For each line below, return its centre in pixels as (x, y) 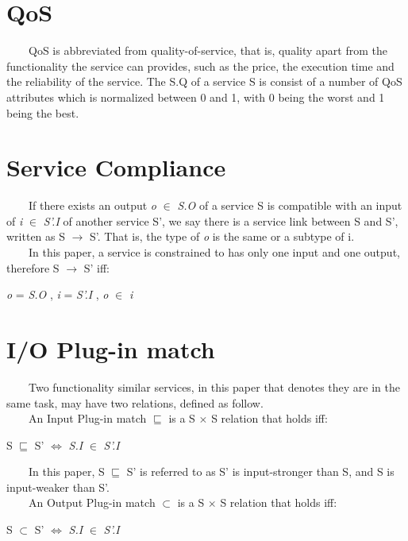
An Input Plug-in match (87, 418)
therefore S (33, 267)
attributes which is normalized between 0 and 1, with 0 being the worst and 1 (196, 97)
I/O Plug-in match (111, 348)
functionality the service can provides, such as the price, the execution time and (200, 66)
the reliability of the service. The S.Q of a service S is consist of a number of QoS (204, 81)
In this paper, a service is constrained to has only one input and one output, (214, 252)
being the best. (43, 112)
